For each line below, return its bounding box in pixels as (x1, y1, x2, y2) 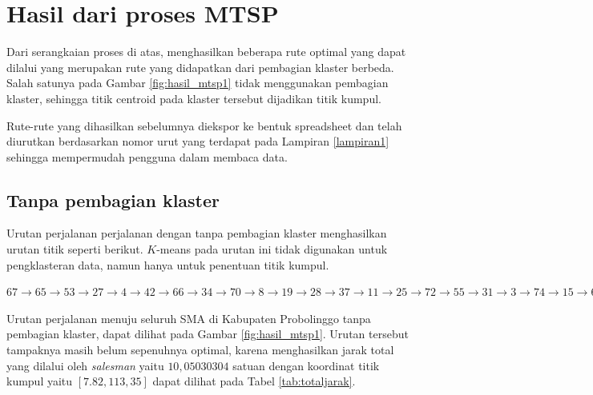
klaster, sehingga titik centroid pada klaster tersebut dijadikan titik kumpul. (6, 90, 381, 106)
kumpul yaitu (6, 373, 73, 389)
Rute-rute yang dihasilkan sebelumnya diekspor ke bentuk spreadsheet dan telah (6, 117, 402, 134)
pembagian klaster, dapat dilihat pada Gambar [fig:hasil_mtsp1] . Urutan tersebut (6, 325, 409, 342)
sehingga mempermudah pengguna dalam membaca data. (6, 148, 288, 165)
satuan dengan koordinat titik (232, 357, 380, 373)
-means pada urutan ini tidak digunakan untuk (156, 241, 388, 257)
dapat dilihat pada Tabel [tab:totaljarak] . (152, 373, 356, 389)
